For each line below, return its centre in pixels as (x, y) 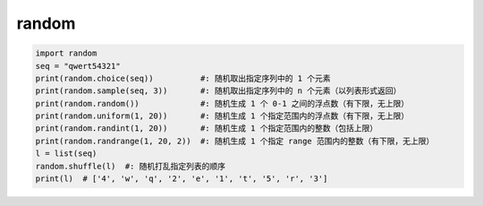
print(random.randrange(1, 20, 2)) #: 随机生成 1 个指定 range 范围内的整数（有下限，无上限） (235, 141)
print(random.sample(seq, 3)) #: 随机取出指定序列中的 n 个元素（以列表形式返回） (218, 91)
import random (66, 53)
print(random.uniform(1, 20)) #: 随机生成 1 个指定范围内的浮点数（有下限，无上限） (222, 116)
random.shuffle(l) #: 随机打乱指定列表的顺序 (131, 166)
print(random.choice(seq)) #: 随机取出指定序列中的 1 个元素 (183, 78)
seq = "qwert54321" (78, 66)
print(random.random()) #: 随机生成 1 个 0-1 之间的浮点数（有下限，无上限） (222, 103)
